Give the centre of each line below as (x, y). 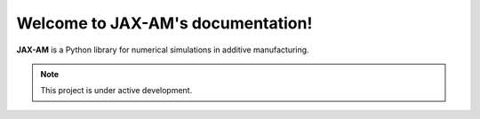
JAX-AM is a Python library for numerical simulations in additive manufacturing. (163, 50)
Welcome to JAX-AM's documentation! (164, 23)
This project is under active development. (116, 91)
